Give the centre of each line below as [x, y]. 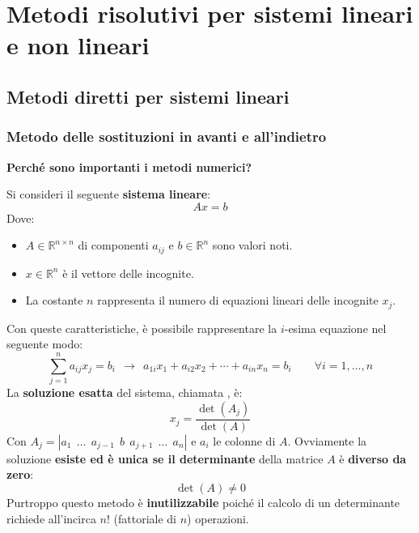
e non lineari [78, 45]
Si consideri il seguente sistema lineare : [109, 194]
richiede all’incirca [51, 518]
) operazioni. [218, 518]
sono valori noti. [252, 245]
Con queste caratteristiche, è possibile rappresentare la [142, 328]
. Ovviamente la [327, 440]
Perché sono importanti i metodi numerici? [129, 166]
